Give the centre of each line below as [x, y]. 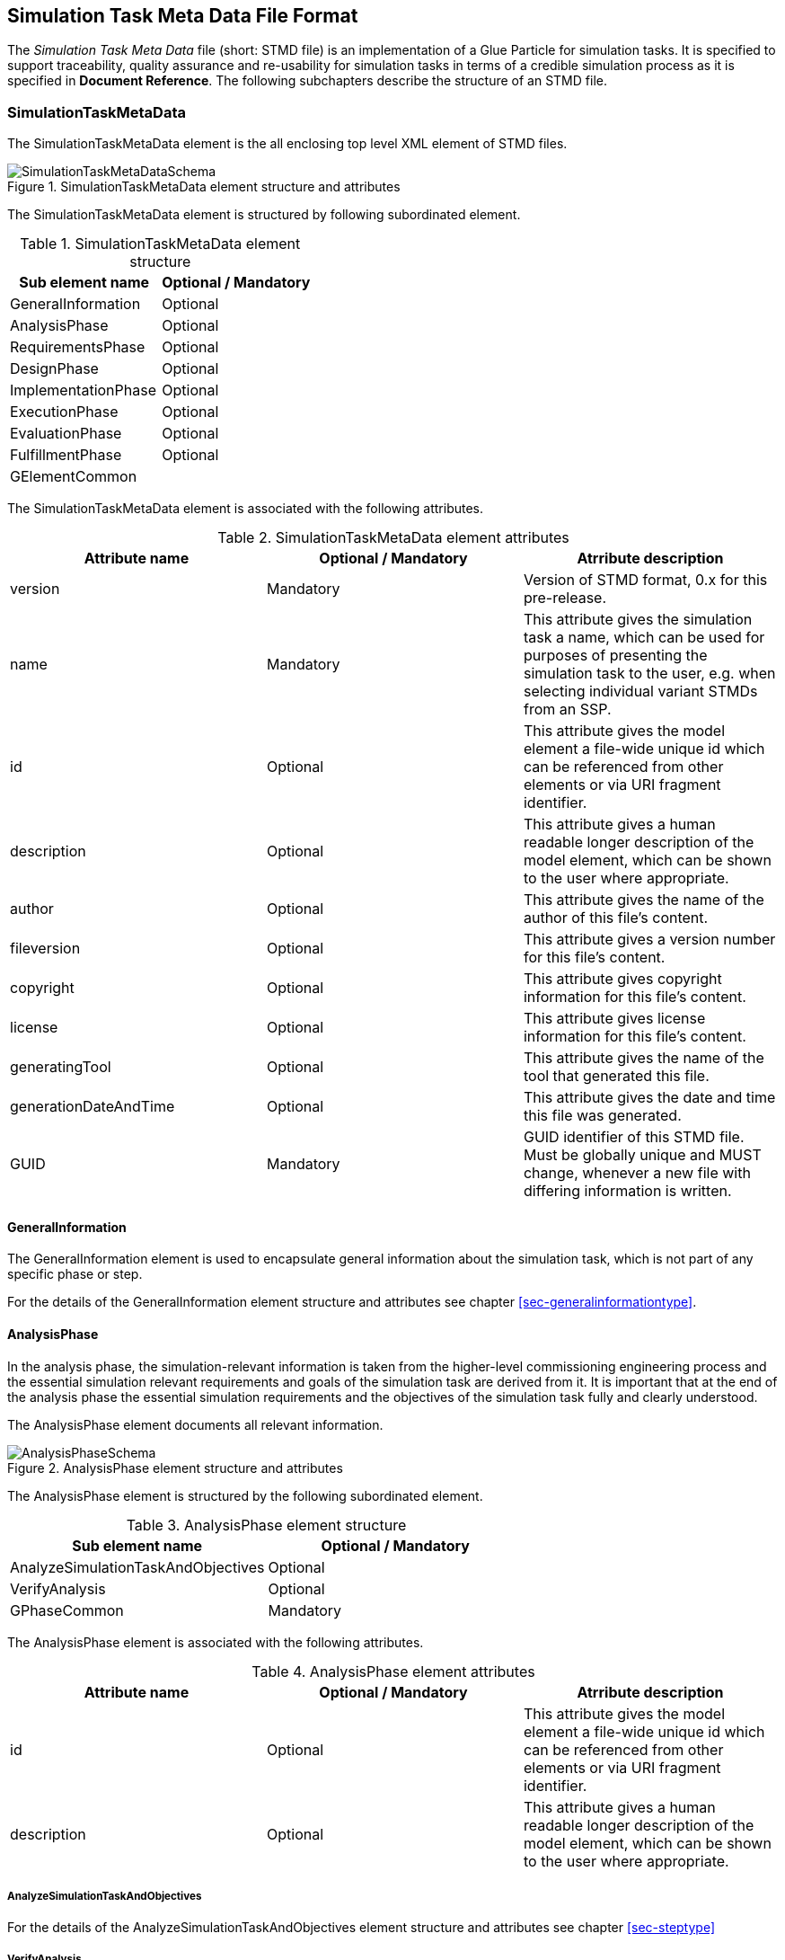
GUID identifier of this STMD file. [634, 1137]
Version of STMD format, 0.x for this [645, 580]
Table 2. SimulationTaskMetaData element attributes [393, 538]
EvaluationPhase [66, 434]
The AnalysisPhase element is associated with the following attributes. [216, 1642]
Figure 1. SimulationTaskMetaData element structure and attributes [204, 187]
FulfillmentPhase [66, 455]
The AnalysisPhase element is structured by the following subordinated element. [245, 1495]
